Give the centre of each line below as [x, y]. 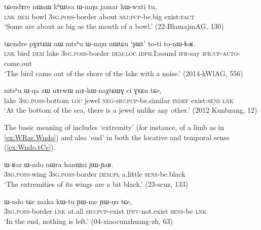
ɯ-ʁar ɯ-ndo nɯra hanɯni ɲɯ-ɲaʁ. [59, 164]
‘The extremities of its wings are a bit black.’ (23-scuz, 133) [96, 184]
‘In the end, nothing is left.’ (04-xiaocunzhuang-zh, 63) [89, 221]
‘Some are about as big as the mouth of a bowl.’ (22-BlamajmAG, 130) [114, 26]
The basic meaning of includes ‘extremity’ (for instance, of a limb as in [114, 127]
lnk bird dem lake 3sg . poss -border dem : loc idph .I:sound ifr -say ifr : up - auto [121, 53]
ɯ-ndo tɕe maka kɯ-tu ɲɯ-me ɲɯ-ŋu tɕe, [68, 201]
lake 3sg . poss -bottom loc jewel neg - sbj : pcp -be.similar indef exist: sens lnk [119, 100]
